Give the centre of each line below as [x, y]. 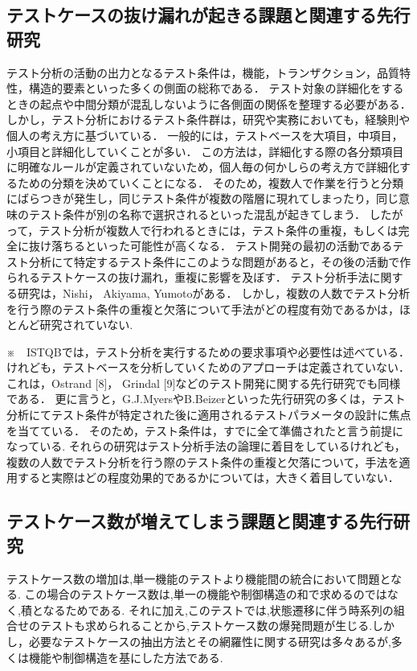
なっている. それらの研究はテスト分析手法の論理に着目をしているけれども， [206, 446]
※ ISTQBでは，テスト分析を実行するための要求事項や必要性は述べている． [208, 351]
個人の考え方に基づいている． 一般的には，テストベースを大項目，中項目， [205, 135]
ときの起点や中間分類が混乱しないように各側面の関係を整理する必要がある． [209, 103]
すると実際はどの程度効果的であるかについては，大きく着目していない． [208, 478]
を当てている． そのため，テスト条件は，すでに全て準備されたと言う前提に [205, 430]
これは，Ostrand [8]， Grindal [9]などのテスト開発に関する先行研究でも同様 [204, 383]
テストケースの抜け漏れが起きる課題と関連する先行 [208, 15]
